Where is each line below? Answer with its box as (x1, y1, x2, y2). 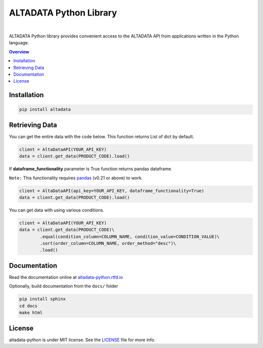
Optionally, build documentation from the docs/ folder (9, 283, 118, 289)
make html (19, 310, 43, 315)
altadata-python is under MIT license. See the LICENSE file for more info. (9, 337, 156, 343)
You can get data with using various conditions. (9, 207, 105, 213)
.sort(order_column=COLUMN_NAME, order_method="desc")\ (39, 241, 176, 246)
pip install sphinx (19, 296, 66, 302)
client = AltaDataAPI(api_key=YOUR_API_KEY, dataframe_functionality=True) (19, 188, 205, 193)
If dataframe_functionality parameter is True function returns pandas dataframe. (9, 166, 172, 172)
